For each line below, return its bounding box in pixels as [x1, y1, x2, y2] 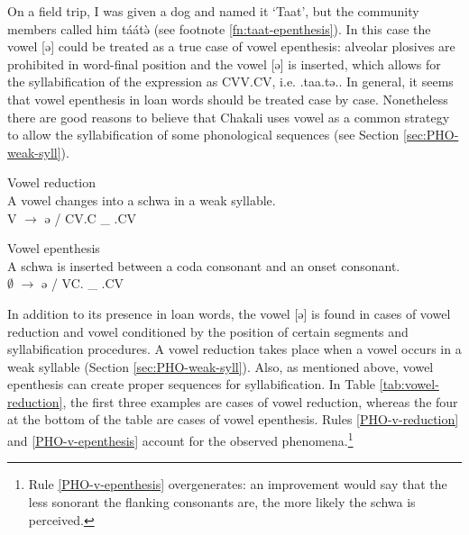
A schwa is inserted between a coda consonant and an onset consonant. [7, 256, 400, 275]
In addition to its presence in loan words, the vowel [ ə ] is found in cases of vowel [7, 304, 451, 322]
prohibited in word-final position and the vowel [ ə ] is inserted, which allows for [7, 54, 441, 73]
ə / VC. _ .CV [41, 274, 124, 293]
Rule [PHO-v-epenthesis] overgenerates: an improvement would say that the [28, 475, 447, 494]
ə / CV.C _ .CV [44, 208, 137, 227]
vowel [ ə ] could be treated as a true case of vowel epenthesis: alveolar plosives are [7, 37, 455, 56]
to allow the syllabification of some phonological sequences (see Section [7, 125, 400, 144]
